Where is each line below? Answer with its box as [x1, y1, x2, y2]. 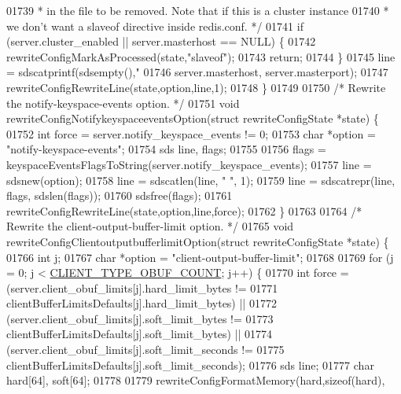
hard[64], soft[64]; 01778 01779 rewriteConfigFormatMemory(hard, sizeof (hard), [6, 372, 385, 388]
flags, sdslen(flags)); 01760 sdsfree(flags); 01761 [6, 187, 233, 204]
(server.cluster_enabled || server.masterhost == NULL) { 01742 [6, 33, 316, 50]
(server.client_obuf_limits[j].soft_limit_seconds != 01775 [6, 341, 285, 358]
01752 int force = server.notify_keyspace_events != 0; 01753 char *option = [6, 125, 376, 142]
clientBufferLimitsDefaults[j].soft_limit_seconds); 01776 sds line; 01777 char [6, 356, 374, 373]
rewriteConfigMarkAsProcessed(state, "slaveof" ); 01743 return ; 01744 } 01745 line [6, 48, 395, 64]
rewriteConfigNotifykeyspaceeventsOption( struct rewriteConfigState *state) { [6, 110, 379, 127]
